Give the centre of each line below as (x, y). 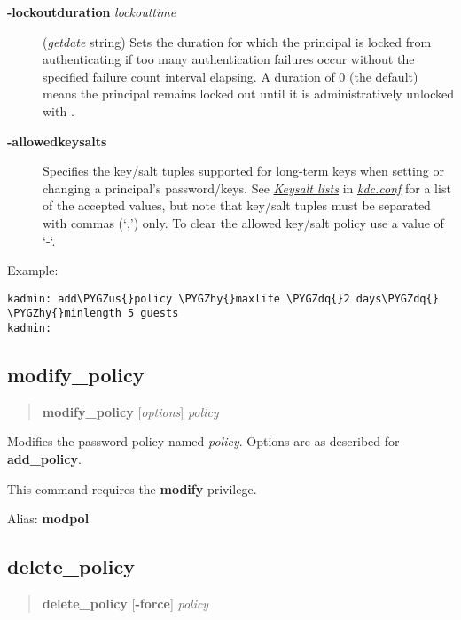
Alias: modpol (48, 518)
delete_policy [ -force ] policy (125, 604)
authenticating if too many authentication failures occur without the (229, 59)
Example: (33, 270)
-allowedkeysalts (57, 141)
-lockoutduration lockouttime (92, 12)
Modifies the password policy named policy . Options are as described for (203, 441)
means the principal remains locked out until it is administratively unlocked (249, 94)
